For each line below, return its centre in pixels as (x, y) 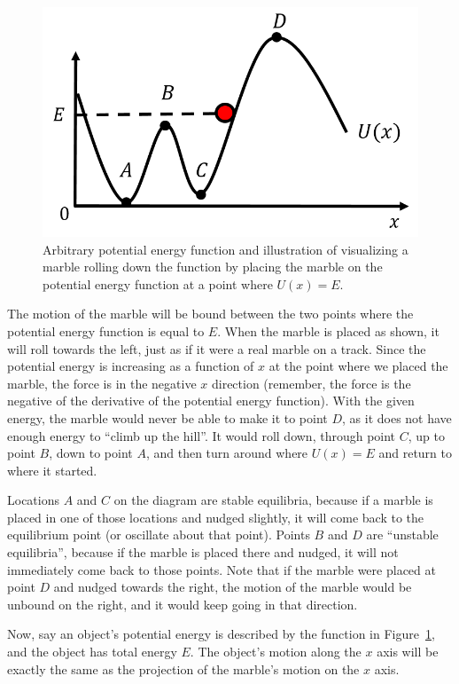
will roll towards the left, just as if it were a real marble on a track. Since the (217, 348)
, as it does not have (397, 417)
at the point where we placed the (358, 366)
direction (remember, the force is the (311, 383)
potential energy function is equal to (106, 330)
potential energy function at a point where (158, 283)
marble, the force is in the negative (102, 383)
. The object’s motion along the (276, 652)
